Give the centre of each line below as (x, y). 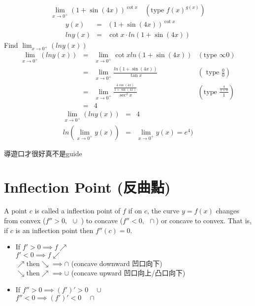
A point (16, 211)
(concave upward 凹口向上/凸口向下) (128, 273)
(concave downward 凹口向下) (117, 263)
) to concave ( (102, 220)
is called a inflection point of (78, 211)
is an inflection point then (54, 230)
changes (227, 211)
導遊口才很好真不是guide (43, 153)
